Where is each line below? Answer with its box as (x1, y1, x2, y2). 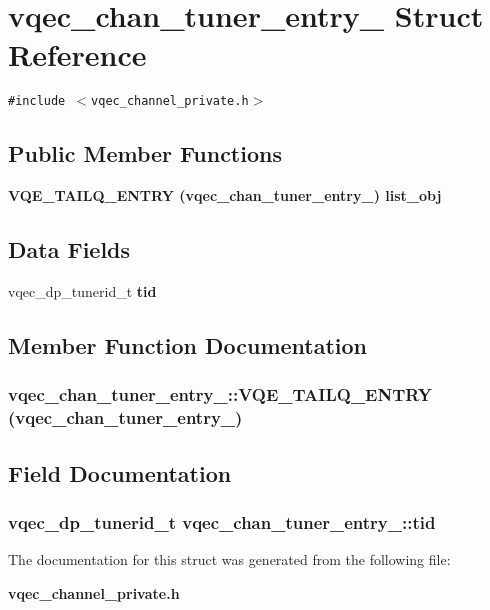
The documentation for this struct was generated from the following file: (8, 549, 451, 570)
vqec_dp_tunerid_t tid (8, 280, 157, 301)
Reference (8, 34, 147, 75)
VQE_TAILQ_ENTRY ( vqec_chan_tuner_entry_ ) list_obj (8, 185, 442, 206)
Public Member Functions (8, 138, 282, 169)
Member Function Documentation (8, 329, 368, 360)
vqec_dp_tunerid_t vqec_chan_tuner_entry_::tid (8, 509, 436, 534)
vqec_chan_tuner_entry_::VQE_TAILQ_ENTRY (8, 382, 433, 407)
